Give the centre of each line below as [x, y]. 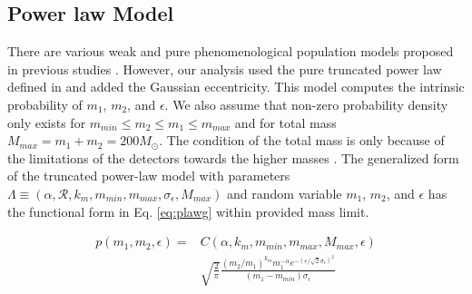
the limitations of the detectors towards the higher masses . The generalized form [233, 157]
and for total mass [285, 122]
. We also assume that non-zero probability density [306, 104]
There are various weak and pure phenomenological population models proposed [231, 51]
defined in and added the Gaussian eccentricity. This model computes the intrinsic [236, 87]
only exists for [47, 122]
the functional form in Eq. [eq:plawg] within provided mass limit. [188, 211]
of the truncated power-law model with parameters [149, 176]
